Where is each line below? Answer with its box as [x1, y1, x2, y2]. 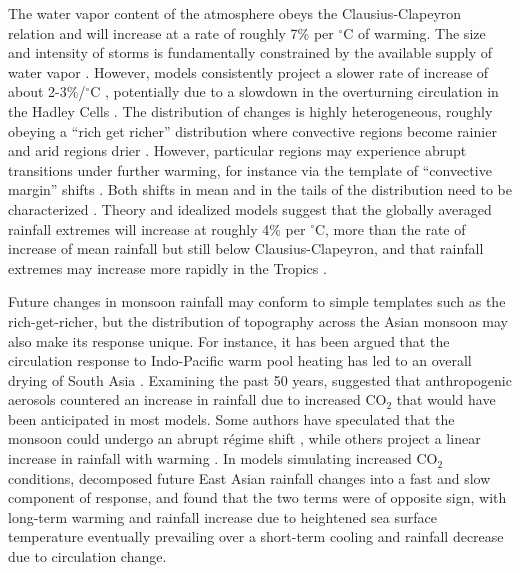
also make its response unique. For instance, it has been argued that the [8, 330, 450, 351]
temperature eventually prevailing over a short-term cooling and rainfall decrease [8, 526, 504, 547]
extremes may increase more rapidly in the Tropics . [8, 257, 327, 278]
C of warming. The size [343, 22, 486, 43]
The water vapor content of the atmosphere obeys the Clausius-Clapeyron [8, 3, 462, 23]
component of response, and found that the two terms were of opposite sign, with [8, 487, 507, 508]
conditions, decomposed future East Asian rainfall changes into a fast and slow [8, 467, 491, 488]
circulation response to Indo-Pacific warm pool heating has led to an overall [8, 350, 472, 371]
